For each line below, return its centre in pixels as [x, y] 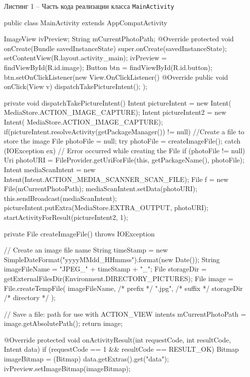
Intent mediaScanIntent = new [50, 169]
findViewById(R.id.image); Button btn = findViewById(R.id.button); [108, 67]
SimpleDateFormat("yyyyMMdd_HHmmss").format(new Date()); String [112, 259]
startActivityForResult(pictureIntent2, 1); [66, 217]
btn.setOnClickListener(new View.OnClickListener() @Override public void [116, 77]
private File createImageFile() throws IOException [79, 233]
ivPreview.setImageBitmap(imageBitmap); [67, 368]
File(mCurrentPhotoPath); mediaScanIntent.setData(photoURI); [101, 188]
